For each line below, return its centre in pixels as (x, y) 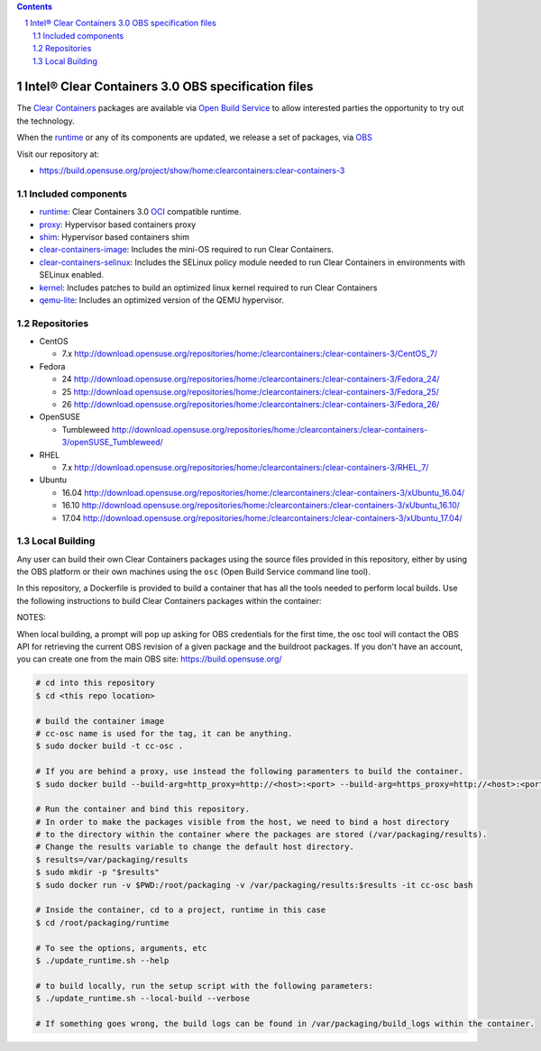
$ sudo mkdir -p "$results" (97, 873)
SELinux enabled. (71, 275)
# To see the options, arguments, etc (121, 948)
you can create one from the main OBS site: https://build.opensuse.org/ (150, 659)
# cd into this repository (95, 683)
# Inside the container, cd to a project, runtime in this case (181, 910)
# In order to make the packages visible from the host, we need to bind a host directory (243, 822)
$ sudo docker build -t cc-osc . (110, 746)
